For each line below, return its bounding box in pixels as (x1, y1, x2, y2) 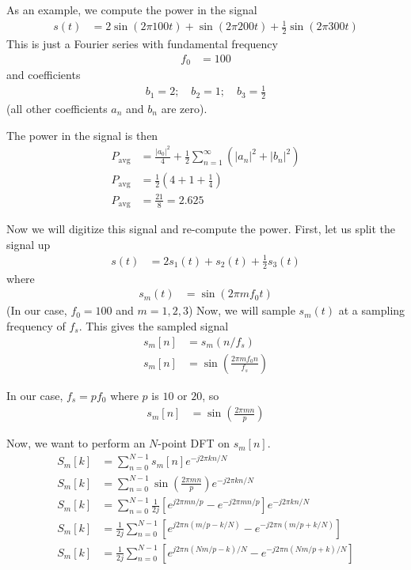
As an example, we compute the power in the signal (6, 2, 257, 17)
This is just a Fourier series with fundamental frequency (6, 35, 278, 51)
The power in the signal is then (6, 126, 158, 143)
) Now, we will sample (188, 302, 295, 319)
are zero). (161, 100, 207, 117)
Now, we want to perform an (6, 435, 146, 451)
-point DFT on (158, 435, 230, 451)
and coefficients (6, 66, 81, 83)
